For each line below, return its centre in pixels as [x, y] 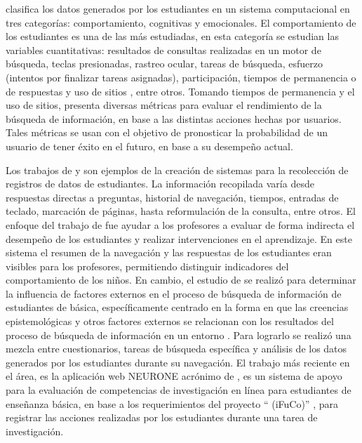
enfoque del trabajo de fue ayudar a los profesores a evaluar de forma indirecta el [180, 224]
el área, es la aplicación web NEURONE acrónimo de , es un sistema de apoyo [174, 376]
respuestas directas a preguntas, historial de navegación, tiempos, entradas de [172, 197]
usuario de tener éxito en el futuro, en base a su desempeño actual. [149, 146]
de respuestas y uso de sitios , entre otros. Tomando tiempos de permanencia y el [180, 91]
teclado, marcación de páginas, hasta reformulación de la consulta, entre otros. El [181, 211]
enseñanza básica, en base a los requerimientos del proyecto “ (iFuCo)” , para [172, 403]
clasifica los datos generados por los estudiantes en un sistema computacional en [178, 8]
